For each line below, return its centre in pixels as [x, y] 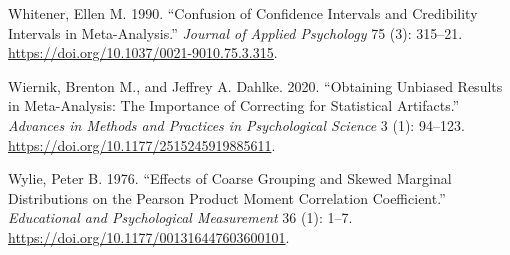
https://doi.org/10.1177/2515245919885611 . [142, 144]
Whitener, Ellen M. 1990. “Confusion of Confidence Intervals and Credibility [243, 13]
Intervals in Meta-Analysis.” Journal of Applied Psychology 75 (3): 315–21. [235, 32]
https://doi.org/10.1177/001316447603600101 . [149, 236]
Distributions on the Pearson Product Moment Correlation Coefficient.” [227, 197]
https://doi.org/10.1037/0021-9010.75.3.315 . [143, 52]
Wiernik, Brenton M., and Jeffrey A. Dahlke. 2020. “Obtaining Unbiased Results [255, 85]
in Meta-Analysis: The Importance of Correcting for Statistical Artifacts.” [234, 105]
